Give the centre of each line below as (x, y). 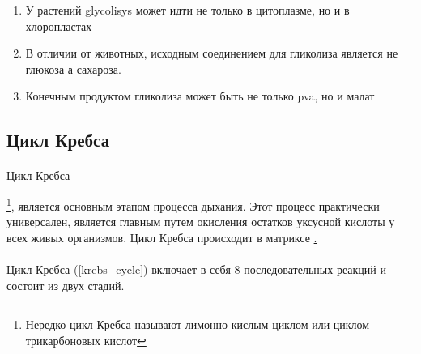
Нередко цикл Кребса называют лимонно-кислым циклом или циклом (198, 324)
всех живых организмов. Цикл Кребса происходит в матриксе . (162, 237)
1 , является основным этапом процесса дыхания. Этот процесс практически (193, 204)
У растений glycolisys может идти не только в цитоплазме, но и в (187, 10)
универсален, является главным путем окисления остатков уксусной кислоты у (201, 222)
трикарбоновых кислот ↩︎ (86, 340)
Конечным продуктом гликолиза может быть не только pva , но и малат (200, 96)
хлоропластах (59, 26)
